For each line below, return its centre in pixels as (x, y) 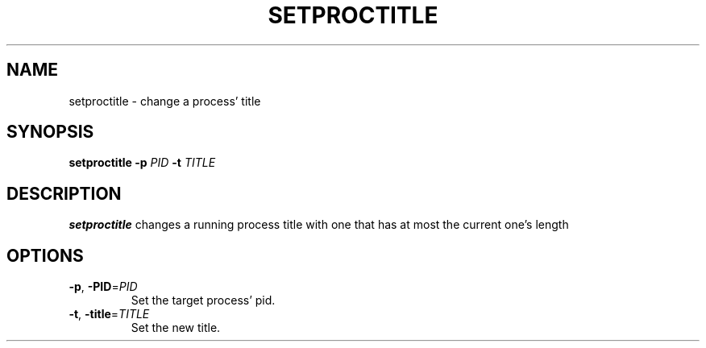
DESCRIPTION (64, 193)
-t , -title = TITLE (109, 314)
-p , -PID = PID (103, 287)
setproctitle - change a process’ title (165, 101)
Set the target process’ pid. (203, 300)
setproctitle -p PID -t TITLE (142, 163)
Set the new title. (176, 328)
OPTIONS (45, 255)
